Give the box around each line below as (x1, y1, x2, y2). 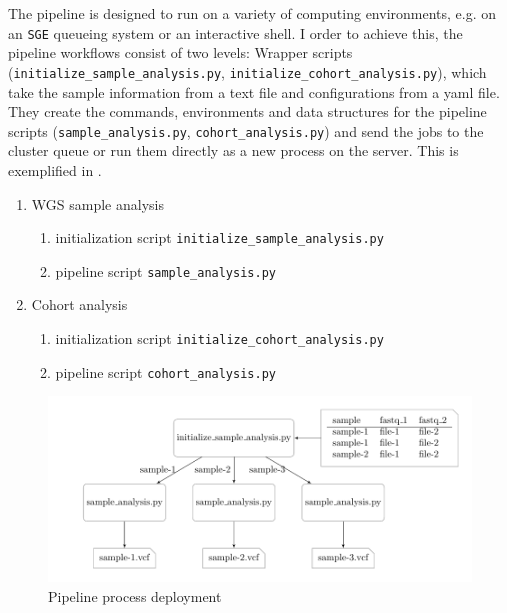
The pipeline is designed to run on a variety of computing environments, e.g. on (8, 3, 497, 23)
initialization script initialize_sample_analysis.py (55, 227, 384, 248)
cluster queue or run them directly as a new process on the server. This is (8, 140, 459, 161)
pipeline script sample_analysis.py (55, 260, 276, 281)
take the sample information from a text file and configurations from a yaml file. (8, 81, 500, 102)
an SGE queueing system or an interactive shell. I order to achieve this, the (8, 22, 463, 43)
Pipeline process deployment (48, 585, 222, 606)
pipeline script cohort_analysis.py (55, 361, 276, 382)
